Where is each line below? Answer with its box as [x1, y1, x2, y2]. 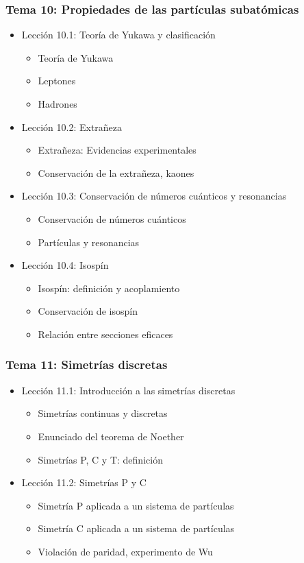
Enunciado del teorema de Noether [38, 429, 184, 443]
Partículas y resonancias [38, 235, 140, 249]
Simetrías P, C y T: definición [38, 452, 163, 466]
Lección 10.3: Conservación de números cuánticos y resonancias [21, 189, 287, 203]
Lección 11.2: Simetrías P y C [21, 475, 147, 490]
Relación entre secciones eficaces [38, 326, 173, 341]
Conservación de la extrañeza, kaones [38, 165, 194, 180]
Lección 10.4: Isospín [21, 258, 109, 272]
